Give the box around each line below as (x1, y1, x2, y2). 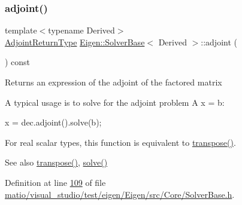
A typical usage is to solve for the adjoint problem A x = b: (5, 96, 225, 108)
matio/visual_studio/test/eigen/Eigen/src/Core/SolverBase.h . (5, 188, 235, 200)
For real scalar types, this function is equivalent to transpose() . (5, 136, 236, 148)
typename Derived (48, 24, 115, 36)
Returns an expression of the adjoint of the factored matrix (5, 76, 222, 88)
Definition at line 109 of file (5, 176, 106, 188)
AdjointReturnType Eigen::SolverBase (5, 35, 145, 48)
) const (5, 56, 31, 68)
